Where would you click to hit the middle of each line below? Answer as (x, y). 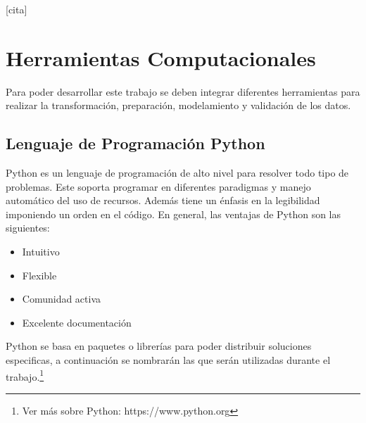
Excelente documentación (77, 322)
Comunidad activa (62, 299)
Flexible (39, 275)
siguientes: (28, 228)
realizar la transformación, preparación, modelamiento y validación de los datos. (178, 105)
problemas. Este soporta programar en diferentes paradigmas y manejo (158, 186)
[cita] (17, 9)
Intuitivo (41, 252)
